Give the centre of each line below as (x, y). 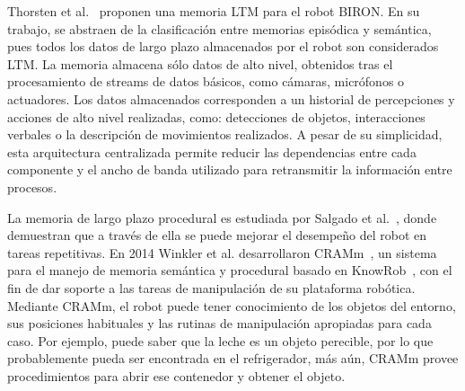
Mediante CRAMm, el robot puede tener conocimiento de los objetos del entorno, (232, 305)
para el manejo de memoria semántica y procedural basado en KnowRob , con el (230, 270)
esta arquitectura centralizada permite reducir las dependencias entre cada (212, 151)
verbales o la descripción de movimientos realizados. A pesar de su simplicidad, (225, 134)
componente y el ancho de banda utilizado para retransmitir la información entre (230, 169)
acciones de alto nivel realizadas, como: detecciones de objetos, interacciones (216, 116)
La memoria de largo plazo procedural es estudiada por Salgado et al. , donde (222, 217)
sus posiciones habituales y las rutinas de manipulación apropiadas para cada (219, 323)
